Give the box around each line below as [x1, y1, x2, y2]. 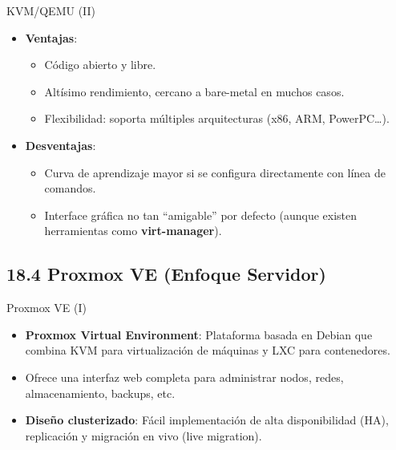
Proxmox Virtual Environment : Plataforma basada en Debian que [25, 326, 373, 343]
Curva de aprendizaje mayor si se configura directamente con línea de [44, 164, 386, 180]
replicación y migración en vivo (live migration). [25, 427, 262, 444]
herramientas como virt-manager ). [44, 222, 222, 239]
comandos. [44, 180, 96, 197]
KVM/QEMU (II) [6, 2, 96, 18]
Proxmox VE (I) [6, 299, 87, 316]
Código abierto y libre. [44, 56, 156, 73]
